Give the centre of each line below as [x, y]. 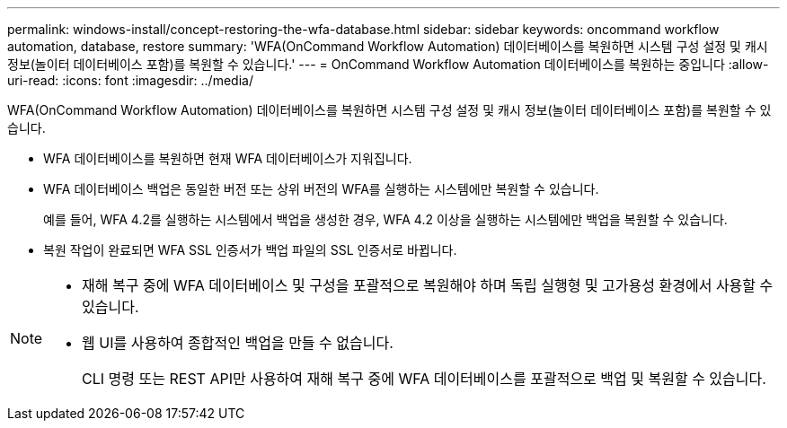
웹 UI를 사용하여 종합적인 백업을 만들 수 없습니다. [238, 343]
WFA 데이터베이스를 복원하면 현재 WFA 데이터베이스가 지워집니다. [228, 158]
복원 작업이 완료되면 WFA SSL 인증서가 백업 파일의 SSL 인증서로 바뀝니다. [250, 250]
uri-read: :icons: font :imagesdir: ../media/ [130, 80]
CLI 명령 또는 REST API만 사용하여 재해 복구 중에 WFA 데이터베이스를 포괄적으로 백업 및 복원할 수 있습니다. [424, 379]
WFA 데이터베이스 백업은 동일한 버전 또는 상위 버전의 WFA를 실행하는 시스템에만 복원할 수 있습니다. [321, 189]
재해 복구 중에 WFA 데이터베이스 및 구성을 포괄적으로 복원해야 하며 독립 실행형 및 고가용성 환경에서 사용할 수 [428, 285]
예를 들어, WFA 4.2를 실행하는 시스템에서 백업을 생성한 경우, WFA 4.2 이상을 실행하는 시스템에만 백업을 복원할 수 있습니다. [385, 219]
